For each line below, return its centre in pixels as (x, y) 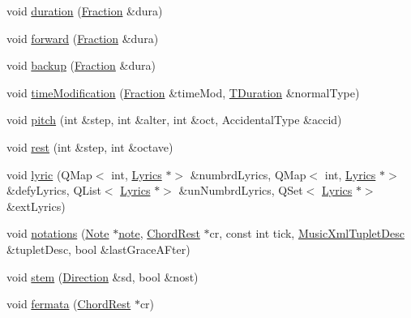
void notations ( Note (58, 233)
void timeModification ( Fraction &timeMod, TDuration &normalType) (183, 92)
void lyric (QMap (49, 174)
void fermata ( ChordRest (69, 304)
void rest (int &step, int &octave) (90, 146)
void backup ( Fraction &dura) (81, 65)
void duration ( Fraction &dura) (85, 11)
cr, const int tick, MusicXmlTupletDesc (307, 233)
